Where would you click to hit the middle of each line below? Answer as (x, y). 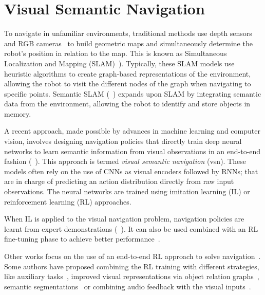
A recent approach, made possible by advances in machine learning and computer (132, 131)
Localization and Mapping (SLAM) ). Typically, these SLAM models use (119, 63)
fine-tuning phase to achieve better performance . (82, 239)
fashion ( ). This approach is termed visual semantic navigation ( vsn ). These (125, 161)
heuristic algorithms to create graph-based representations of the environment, (128, 73)
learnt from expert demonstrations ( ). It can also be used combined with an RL (131, 228)
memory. (18, 113)
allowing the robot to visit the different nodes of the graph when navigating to (128, 84)
